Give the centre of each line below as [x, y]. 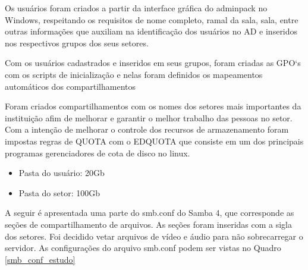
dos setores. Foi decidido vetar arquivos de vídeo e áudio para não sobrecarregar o [154, 236]
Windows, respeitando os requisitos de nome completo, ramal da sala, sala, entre [152, 19]
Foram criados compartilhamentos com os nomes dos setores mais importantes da [153, 106]
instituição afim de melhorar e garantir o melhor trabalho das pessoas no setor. [149, 117]
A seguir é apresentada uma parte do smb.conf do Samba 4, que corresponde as [150, 213]
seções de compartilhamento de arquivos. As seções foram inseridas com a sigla [148, 224]
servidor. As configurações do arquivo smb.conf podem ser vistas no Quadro [143, 248]
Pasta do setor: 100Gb [59, 192]
